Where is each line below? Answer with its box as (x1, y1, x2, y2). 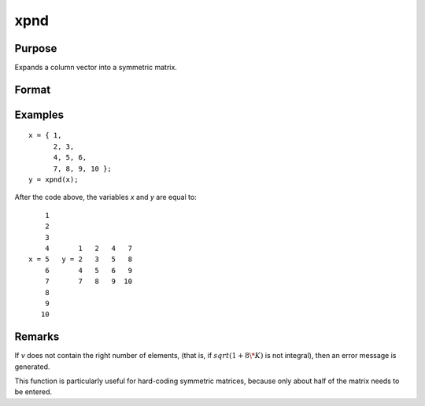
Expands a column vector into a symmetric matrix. (14, 63, 177, 72)
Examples (14, 108, 65, 121)
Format (14, 83, 51, 96)
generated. (14, 362, 50, 371)
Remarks (14, 330, 60, 344)
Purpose (14, 42, 57, 55)
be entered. (14, 387, 53, 397)
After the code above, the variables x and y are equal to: (14, 193, 197, 202)
